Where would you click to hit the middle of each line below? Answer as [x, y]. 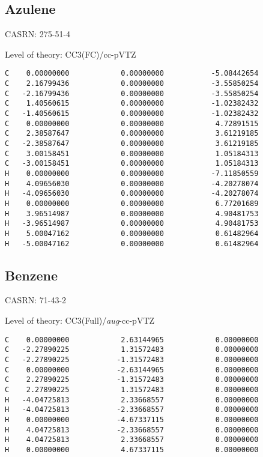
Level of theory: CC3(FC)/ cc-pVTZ [71, 54]
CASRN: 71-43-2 [36, 300]
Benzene [31, 275]
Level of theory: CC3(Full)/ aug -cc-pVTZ [80, 320]
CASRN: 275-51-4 [38, 34]
